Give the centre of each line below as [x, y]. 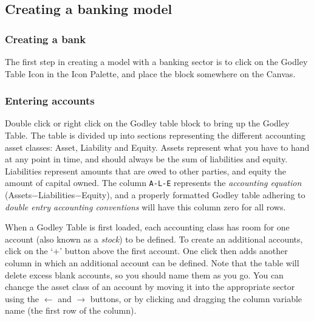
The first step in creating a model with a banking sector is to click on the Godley [156, 61]
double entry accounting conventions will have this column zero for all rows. [145, 206]
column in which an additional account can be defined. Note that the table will [152, 263]
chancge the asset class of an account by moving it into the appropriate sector [150, 287]
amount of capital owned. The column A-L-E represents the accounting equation [153, 183]
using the [22, 298]
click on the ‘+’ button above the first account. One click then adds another [146, 251]
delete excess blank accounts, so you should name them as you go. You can [144, 274]
